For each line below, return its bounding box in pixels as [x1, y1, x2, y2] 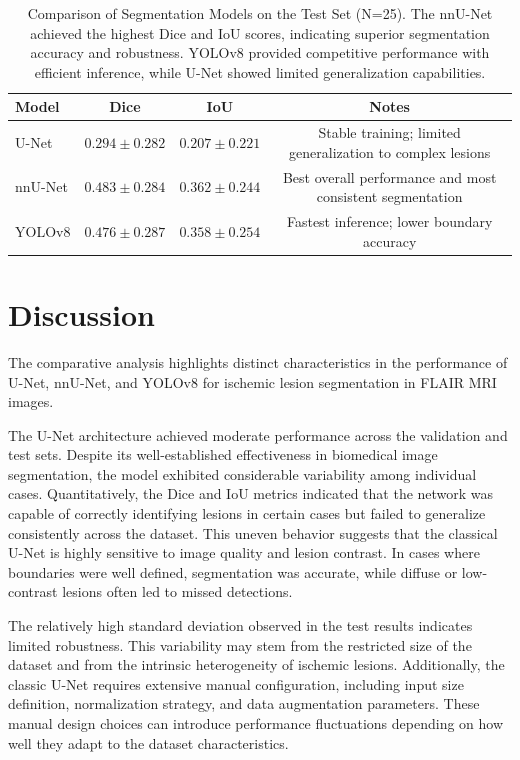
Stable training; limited [318, 122, 461, 143]
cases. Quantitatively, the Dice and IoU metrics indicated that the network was [8, 483, 494, 504]
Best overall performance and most [282, 166, 497, 187]
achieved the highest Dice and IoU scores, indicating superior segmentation [30, 22, 490, 43]
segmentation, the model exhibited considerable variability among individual [8, 463, 477, 484]
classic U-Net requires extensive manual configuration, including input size [8, 673, 464, 694]
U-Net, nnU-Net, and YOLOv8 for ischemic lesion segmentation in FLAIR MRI [8, 371, 497, 392]
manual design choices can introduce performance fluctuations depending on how [8, 713, 504, 733]
